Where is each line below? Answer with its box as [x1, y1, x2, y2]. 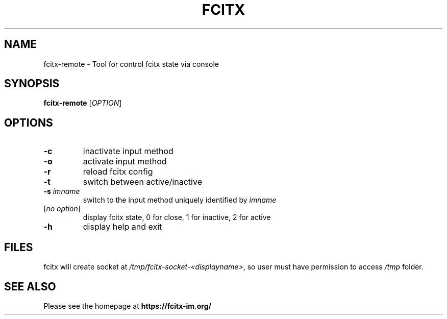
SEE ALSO [4, 280, 56, 293]
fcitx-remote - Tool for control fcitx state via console [43, 59, 219, 68]
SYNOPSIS [4, 77, 60, 90]
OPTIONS [4, 116, 53, 129]
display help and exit [83, 222, 162, 232]
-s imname [43, 187, 80, 196]
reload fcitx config [83, 166, 153, 177]
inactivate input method [83, 146, 173, 157]
